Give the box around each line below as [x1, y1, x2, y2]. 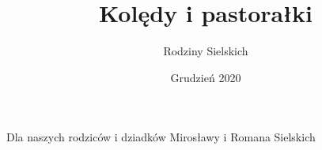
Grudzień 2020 [170, 69, 241, 85]
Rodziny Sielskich [163, 43, 248, 59]
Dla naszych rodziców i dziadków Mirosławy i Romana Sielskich [6, 129, 316, 145]
